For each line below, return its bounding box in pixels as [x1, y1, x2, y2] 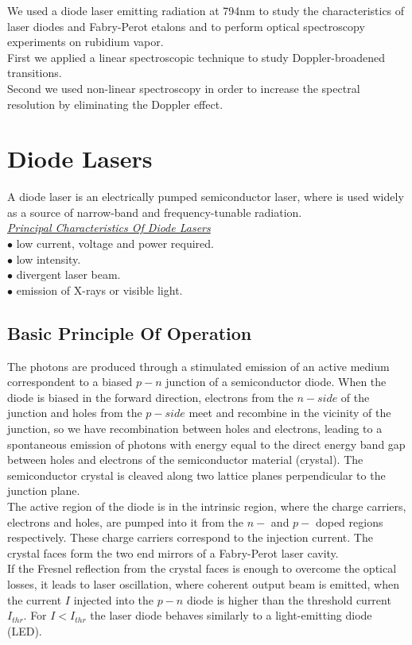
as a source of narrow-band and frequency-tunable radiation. [7, 203, 302, 220]
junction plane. [7, 482, 80, 499]
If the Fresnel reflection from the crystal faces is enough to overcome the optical [7, 560, 397, 577]
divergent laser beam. [16, 266, 121, 283]
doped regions [315, 513, 383, 530]
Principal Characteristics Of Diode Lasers [7, 219, 211, 236]
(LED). [7, 622, 42, 639]
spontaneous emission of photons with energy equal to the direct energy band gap [7, 435, 406, 452]
